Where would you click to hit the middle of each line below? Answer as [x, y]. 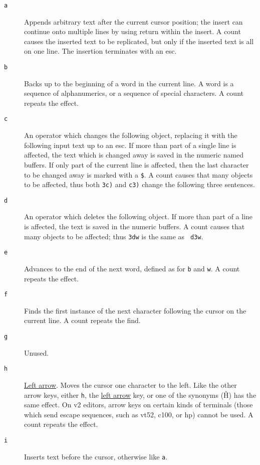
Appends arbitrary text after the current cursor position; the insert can [134, 21]
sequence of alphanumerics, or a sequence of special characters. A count [134, 93]
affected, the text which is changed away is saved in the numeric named [134, 155]
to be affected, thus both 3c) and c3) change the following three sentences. [140, 184]
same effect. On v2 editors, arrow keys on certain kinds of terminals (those [139, 405]
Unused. [37, 352]
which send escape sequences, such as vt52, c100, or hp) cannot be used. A [139, 414]
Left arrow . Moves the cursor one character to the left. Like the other [131, 384]
